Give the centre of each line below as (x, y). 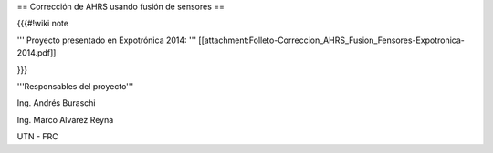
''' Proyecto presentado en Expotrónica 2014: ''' (106, 40)
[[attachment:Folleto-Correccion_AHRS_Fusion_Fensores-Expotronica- (331, 40)
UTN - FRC (37, 137)
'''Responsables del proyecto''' (75, 86)
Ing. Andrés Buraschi (56, 103)
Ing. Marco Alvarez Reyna (65, 119)
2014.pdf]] (37, 53)
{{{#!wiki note (42, 24)
